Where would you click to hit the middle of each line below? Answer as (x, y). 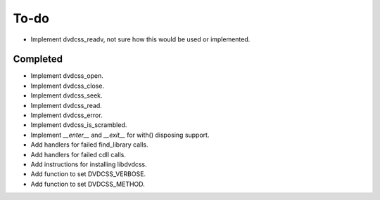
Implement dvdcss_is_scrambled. (79, 125)
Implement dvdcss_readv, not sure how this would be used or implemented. (140, 39)
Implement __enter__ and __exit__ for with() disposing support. (120, 135)
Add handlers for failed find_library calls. (89, 145)
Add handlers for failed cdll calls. (78, 154)
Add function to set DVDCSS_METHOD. (88, 184)
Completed (38, 59)
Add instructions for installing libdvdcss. (89, 164)
